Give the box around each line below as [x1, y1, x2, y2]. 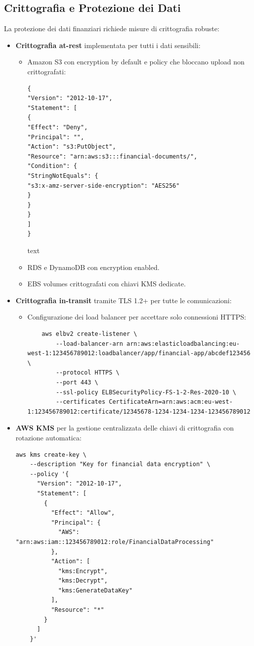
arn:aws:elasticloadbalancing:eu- [127, 340, 240, 347]
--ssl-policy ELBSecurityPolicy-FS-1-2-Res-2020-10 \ [55, 388, 236, 396]
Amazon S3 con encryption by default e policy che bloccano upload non [27, 56, 245, 67]
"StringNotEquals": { [27, 172, 98, 179]
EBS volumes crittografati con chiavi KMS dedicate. [27, 278, 186, 289]
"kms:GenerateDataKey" [58, 587, 133, 594]
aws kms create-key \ [15, 451, 86, 458]
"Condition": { [27, 162, 77, 170]
